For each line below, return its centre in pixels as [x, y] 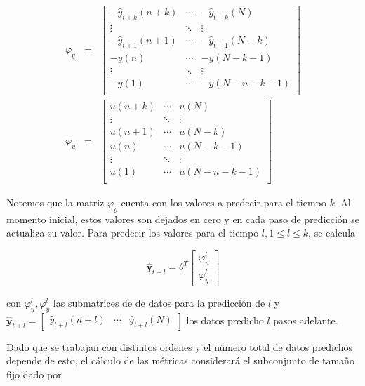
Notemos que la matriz [55, 202]
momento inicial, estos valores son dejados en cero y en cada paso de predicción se [183, 219]
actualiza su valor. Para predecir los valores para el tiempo [133, 233]
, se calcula [332, 233]
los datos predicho [225, 320]
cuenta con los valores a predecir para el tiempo [224, 202]
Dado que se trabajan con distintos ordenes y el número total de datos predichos [180, 346]
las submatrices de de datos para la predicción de [159, 302]
